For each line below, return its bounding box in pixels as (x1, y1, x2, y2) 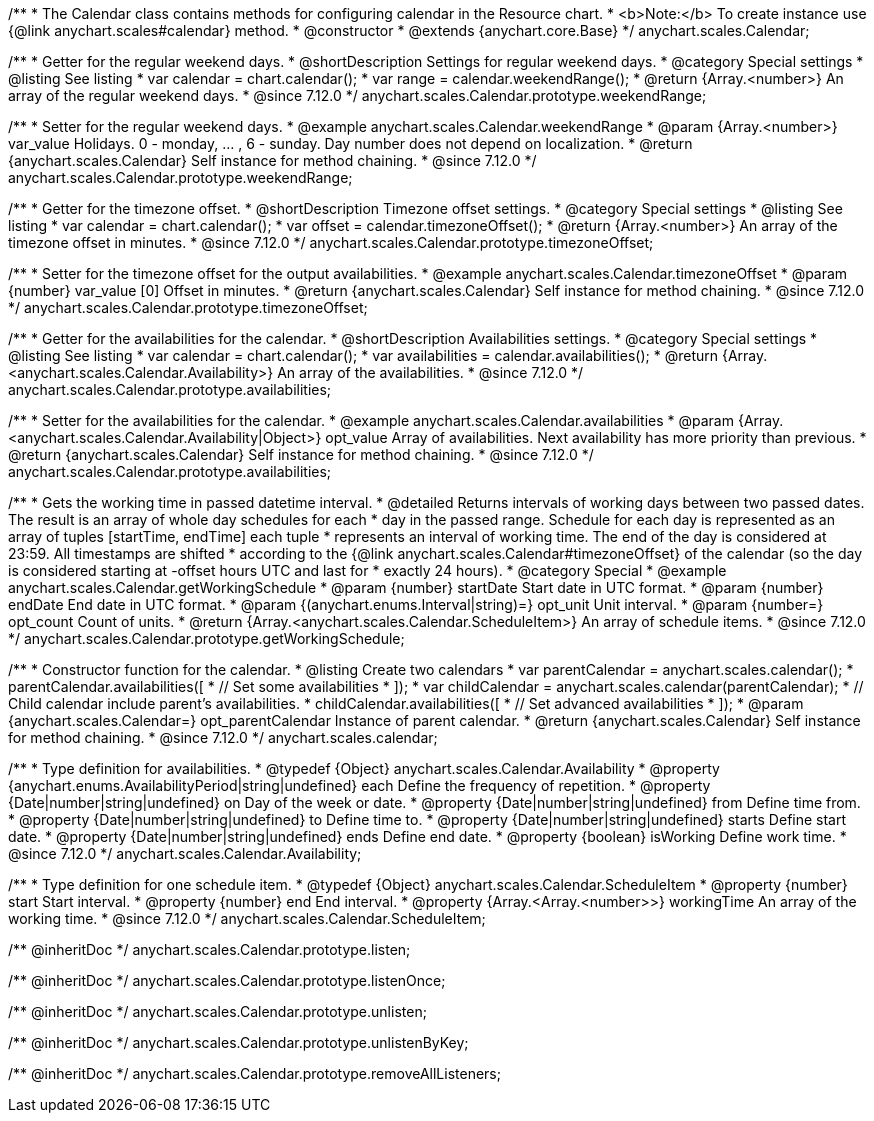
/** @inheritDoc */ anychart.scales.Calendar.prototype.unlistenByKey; (8, 1034, 469, 1051)
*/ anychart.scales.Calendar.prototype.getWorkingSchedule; (8, 630, 405, 647)
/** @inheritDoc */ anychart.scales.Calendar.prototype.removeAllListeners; (8, 1065, 501, 1082)
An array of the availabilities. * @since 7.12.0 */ (277, 364, 584, 381)
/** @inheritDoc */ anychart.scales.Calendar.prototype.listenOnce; (8, 972, 446, 989)
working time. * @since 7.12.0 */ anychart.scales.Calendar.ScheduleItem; (8, 910, 486, 927)
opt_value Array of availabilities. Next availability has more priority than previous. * (325, 429, 867, 446)
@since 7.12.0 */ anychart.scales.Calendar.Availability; (8, 845, 362, 862)
